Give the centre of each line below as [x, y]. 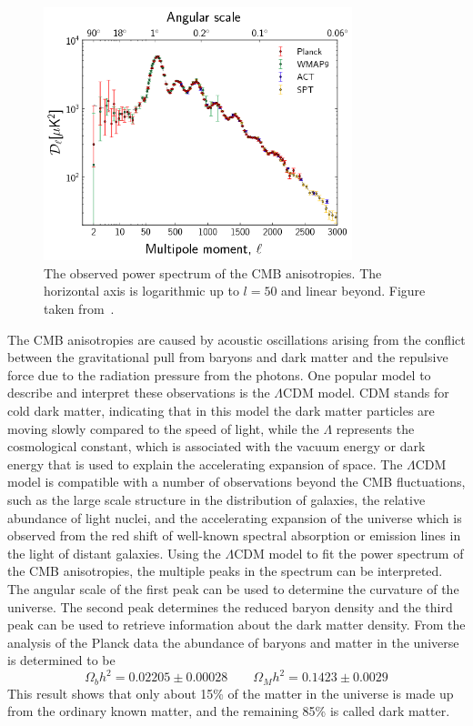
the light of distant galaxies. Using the [114, 553]
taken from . [79, 309]
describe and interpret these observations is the [139, 393]
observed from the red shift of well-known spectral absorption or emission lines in [234, 535]
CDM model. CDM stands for [366, 393]
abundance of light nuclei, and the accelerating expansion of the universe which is [235, 517]
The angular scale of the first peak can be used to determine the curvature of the [233, 588]
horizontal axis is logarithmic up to [141, 291]
